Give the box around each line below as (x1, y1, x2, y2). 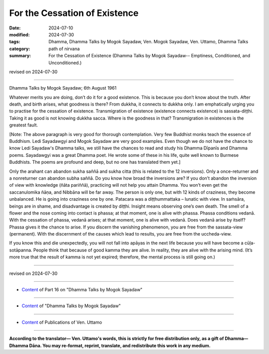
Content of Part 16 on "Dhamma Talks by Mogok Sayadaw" (21, 287, 143, 293)
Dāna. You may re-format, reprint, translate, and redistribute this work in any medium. (29, 343, 211, 349)
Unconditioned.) (48, 60, 82, 66)
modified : (9, 31, 30, 37)
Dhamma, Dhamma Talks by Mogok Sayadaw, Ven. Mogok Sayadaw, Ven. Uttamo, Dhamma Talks (48, 39, 249, 45)
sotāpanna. (9, 247, 32, 253)
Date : (9, 25, 21, 31)
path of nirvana (48, 45, 80, 52)
